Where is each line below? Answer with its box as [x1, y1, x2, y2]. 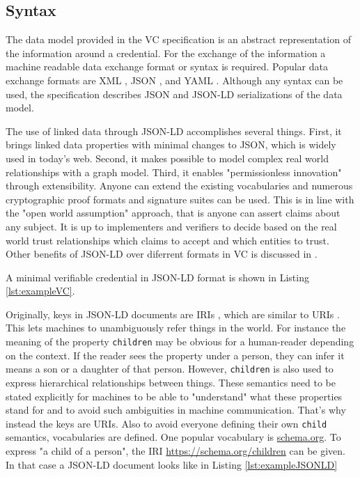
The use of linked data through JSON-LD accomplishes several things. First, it [6, 123, 342, 138]
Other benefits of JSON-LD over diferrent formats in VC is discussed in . [6, 247, 318, 261]
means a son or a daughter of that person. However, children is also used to [6, 361, 334, 376]
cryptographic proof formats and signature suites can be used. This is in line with [6, 191, 354, 206]
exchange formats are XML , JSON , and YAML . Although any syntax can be [6, 72, 343, 87]
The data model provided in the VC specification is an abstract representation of [6, 32, 351, 47]
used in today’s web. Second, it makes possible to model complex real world [6, 150, 329, 165]
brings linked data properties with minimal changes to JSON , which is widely [6, 137, 336, 152]
